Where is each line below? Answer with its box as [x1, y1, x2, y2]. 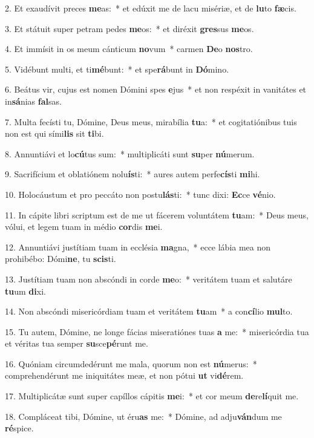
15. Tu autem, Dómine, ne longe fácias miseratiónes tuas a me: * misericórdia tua [5, 325, 309, 338]
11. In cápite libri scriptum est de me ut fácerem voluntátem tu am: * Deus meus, [5, 208, 309, 221]
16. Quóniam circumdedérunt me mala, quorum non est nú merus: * [5, 357, 257, 370]
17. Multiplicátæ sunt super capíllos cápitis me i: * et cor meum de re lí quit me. [5, 390, 299, 402]
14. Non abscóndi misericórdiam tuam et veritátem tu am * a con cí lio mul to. [5, 305, 293, 318]
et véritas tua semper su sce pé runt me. [5, 337, 148, 350]
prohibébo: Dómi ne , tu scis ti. [5, 252, 116, 265]
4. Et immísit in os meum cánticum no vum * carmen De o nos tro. [5, 42, 253, 55]
